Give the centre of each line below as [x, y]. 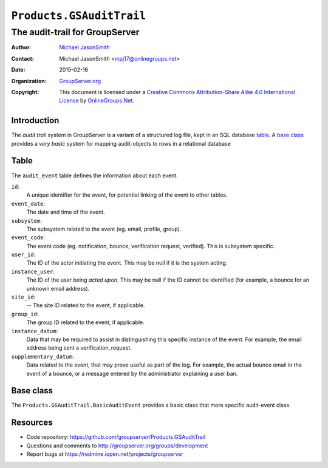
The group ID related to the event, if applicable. [86, 322]
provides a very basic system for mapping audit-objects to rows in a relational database [121, 143]
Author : [21, 47]
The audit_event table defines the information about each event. [95, 175]
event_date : [28, 203]
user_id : [23, 254]
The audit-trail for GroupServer [75, 32]
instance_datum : [35, 331]
